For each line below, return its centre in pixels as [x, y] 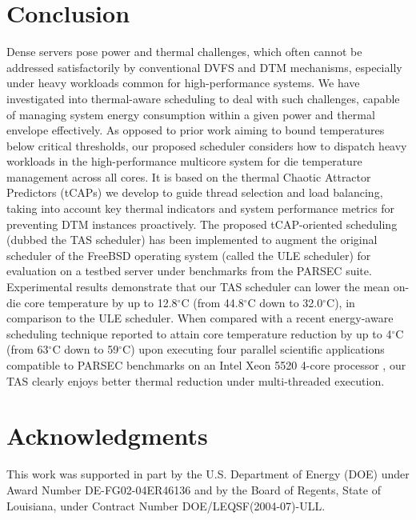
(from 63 [28, 349]
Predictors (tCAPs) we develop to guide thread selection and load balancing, [195, 192]
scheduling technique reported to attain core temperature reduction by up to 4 [199, 333]
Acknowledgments [107, 436]
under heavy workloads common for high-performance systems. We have [183, 83]
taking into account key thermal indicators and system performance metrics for [201, 208]
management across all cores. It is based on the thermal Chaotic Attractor [189, 176]
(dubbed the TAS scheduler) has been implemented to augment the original [192, 240]
